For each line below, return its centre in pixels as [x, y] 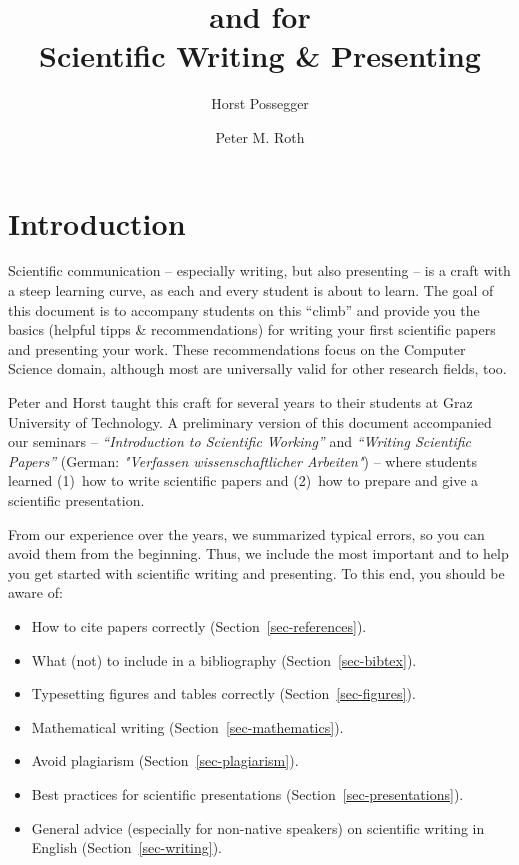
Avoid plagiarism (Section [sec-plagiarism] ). [165, 760]
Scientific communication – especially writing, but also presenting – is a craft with [259, 270]
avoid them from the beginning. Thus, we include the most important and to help [258, 553]
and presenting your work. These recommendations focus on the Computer [237, 348]
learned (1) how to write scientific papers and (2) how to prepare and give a [243, 480]
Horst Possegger [260, 103]
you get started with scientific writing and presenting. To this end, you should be [256, 572]
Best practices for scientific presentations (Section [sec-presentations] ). [247, 793]
